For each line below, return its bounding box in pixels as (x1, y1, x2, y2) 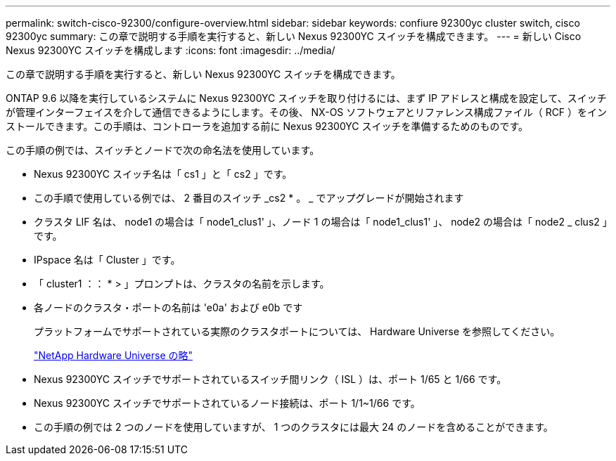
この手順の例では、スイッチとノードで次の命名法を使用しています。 (6, 144, 320, 156)
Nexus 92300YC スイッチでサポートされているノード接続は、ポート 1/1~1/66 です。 (34, 397, 421, 409)
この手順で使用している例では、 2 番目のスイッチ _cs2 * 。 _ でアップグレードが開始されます (34, 192, 464, 204)
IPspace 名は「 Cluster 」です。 (34, 254, 181, 266)
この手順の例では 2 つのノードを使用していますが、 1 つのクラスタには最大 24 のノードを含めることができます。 (34, 421, 553, 433)
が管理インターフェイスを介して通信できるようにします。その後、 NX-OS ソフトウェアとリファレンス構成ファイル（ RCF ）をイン (6, 106, 608, 118)
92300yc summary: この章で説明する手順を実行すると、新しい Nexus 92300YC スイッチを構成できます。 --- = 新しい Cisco (6, 30, 582, 42)
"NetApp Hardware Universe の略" (34, 349, 193, 361)
